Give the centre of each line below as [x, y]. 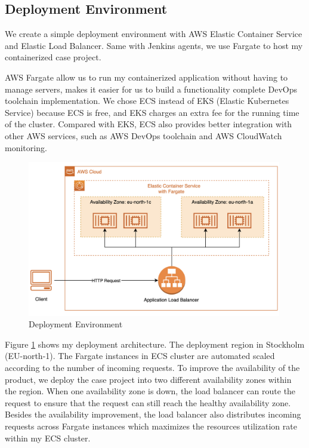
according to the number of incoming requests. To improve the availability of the [152, 367]
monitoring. [26, 147]
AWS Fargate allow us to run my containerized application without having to [146, 77]
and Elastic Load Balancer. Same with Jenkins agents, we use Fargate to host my [154, 45]
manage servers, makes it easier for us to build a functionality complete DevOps [151, 89]
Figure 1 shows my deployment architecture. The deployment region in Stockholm [155, 344]
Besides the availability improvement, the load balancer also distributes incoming [153, 414]
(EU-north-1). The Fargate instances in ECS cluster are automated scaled [140, 356]
